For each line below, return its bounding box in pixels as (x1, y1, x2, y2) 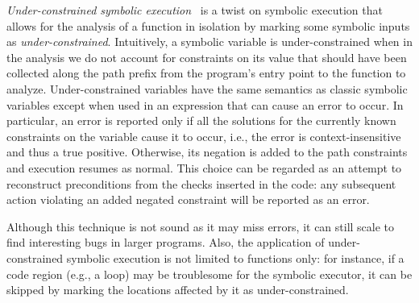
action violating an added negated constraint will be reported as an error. (6, 191, 370, 208)
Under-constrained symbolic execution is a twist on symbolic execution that (6, 2, 383, 18)
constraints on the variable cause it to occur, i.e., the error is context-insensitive (6, 127, 401, 144)
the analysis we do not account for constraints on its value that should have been (6, 48, 407, 65)
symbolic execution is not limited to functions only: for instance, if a (66, 249, 404, 266)
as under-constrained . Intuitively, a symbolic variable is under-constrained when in (6, 33, 413, 50)
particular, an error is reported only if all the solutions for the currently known (6, 112, 396, 129)
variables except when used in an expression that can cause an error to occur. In (6, 96, 404, 113)
